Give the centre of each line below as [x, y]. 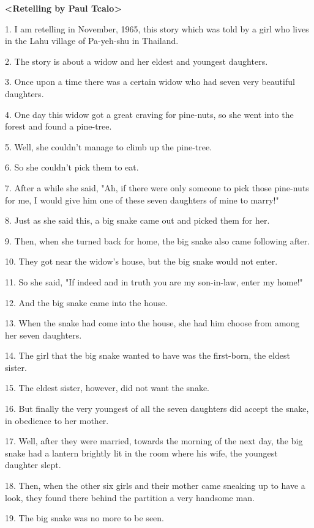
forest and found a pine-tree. [58, 126]
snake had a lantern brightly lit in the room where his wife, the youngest [141, 453]
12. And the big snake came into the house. [86, 302]
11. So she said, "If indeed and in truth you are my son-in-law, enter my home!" [154, 281]
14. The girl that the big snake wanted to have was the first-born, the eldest [148, 355]
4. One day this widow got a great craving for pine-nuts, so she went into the [149, 114]
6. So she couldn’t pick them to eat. [72, 167]
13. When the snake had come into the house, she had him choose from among [152, 323]
